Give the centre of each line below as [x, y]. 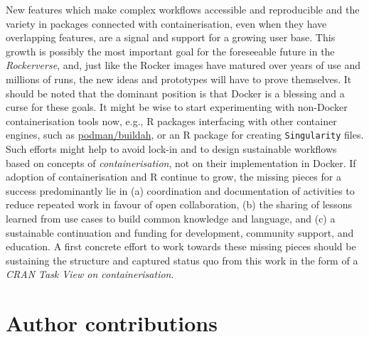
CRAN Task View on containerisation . [90, 274]
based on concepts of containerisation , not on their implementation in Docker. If [181, 162]
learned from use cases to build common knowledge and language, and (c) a [171, 218]
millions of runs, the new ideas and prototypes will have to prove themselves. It [179, 79]
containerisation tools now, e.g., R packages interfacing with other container [171, 121]
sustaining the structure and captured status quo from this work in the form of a [182, 260]
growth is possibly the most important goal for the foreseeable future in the [170, 51]
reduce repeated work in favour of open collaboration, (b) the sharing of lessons [179, 204]
